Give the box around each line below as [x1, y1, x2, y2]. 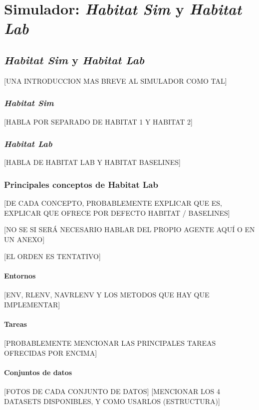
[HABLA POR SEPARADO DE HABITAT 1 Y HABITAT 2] [4, 116, 193, 127]
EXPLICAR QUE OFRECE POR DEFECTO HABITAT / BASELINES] [4, 207, 230, 218]
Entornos [4, 270, 36, 280]
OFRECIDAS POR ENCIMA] [4, 347, 97, 358]
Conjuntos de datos [4, 367, 72, 377]
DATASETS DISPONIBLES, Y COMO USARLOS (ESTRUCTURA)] [4, 396, 220, 406]
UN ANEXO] [4, 234, 45, 244]
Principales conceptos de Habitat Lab [4, 178, 158, 190]
